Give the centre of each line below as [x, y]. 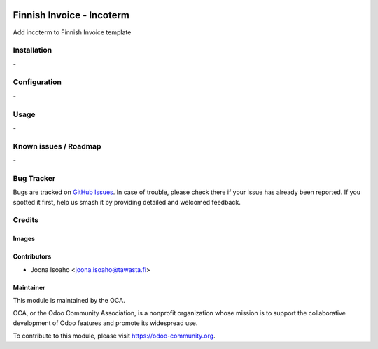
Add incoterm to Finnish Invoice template [72, 32]
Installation [33, 50]
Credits [26, 220]
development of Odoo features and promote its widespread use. [105, 323]
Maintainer [29, 287]
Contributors [32, 256]
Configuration [37, 82]
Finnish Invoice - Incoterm [71, 15]
